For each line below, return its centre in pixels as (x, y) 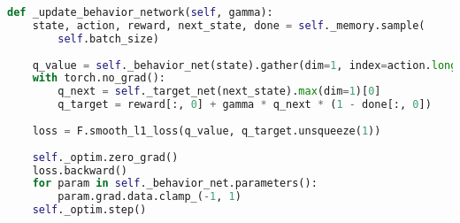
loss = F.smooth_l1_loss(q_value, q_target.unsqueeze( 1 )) (207, 131)
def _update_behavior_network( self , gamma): (140, 12)
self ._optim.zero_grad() (105, 157)
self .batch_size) (108, 38)
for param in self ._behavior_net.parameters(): (175, 184)
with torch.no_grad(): (99, 78)
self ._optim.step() (89, 210)
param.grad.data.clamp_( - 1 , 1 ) (149, 197)
